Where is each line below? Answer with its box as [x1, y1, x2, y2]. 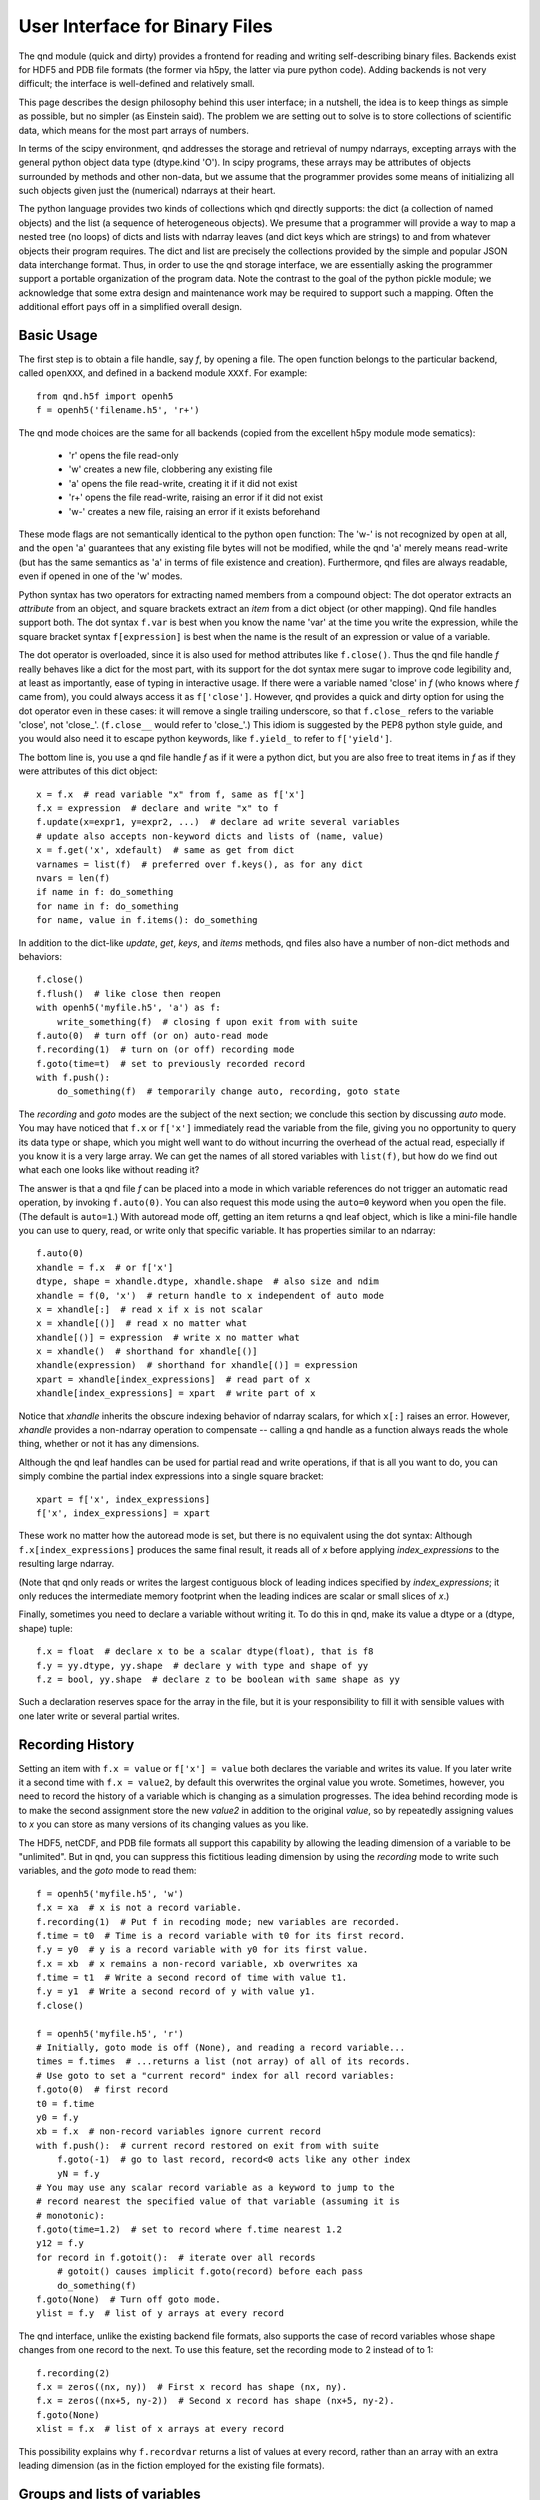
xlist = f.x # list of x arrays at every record [36, 2423, 285, 2435]
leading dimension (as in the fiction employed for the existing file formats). [18, 2459, 325, 2471]
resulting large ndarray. [18, 1558, 115, 1570]
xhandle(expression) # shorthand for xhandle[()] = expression [36, 1360, 359, 1371]
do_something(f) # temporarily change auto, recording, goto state [56, 1086, 400, 1097]
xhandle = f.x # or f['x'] [36, 1261, 174, 1273]
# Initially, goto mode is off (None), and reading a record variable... [36, 2042, 406, 2054]
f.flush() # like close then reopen [36, 988, 222, 999]
